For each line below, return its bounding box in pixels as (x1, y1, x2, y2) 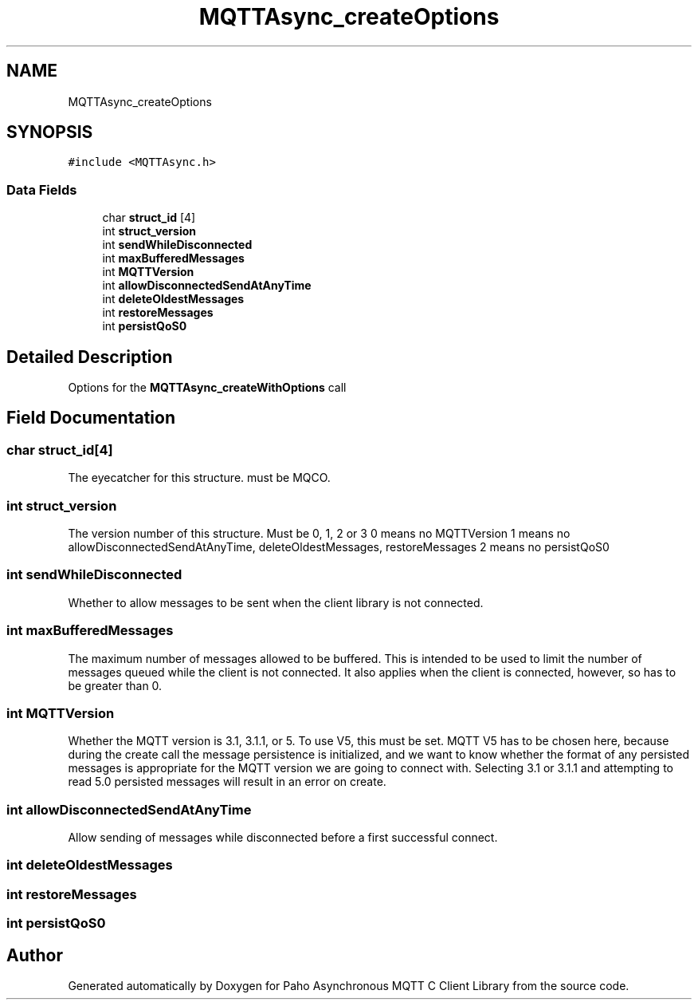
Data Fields (6, 181, 77, 198)
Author (6, 945, 63, 965)
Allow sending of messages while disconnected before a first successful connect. (68, 830, 498, 844)
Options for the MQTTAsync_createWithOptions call (68, 381, 347, 395)
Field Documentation (6, 408, 175, 428)
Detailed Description (6, 346, 173, 367)
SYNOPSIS (6, 122, 93, 143)
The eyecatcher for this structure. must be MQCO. (68, 471, 331, 485)
